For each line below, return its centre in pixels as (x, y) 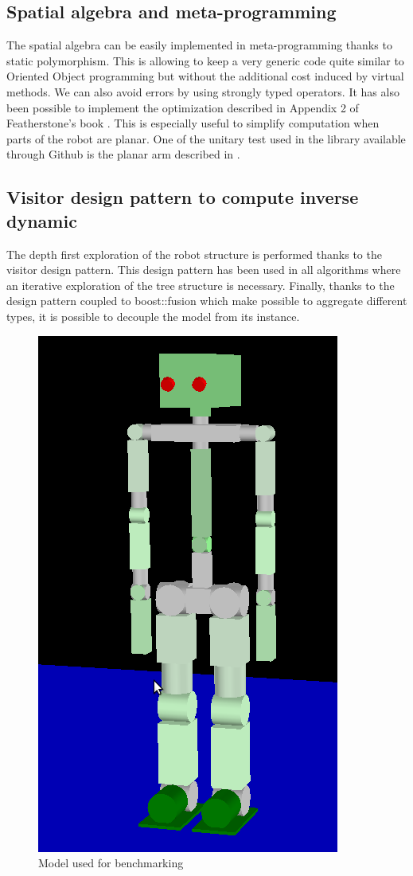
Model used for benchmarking (111, 863)
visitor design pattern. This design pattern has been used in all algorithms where (204, 270)
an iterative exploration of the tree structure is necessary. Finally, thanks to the (201, 285)
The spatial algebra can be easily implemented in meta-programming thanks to (199, 45)
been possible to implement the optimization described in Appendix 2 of (183, 107)
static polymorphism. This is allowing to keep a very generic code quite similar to (205, 60)
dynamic (42, 220)
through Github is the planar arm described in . (123, 154)
